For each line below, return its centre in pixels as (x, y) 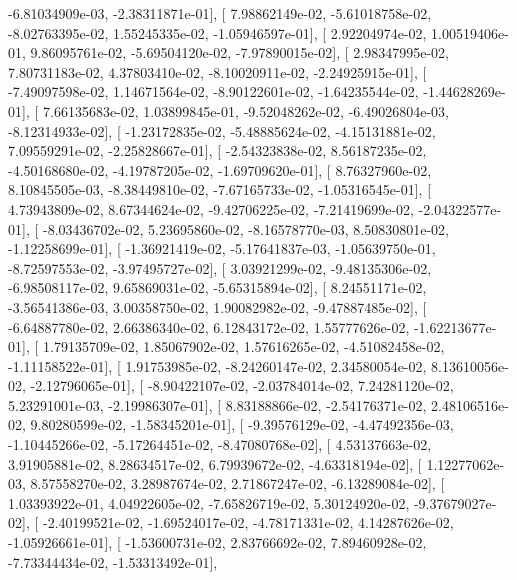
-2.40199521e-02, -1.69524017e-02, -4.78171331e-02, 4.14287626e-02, (248, 522)
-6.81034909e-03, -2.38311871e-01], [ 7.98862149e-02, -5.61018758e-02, (220, 13)
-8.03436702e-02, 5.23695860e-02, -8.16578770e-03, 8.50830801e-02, (245, 228)
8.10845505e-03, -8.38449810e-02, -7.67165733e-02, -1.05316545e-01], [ (220, 189)
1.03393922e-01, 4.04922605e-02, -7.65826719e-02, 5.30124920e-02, (209, 502)
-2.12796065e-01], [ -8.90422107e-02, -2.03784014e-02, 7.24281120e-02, (242, 385)
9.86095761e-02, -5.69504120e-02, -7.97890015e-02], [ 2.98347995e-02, (239, 52)
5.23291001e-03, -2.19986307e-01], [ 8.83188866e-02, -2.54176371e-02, (217, 404)
